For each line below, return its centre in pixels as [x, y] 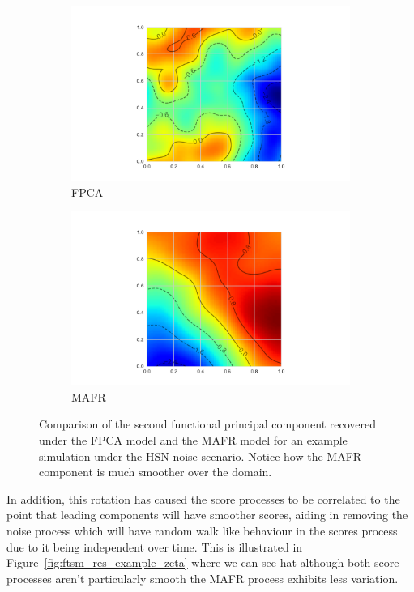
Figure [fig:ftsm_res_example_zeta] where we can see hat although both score [203, 562]
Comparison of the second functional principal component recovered [208, 424]
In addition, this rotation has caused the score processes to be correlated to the [203, 498]
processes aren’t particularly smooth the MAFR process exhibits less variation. [203, 578]
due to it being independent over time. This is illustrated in [155, 546]
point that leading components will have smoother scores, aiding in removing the [207, 515]
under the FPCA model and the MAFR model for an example [193, 439]
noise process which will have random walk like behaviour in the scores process [202, 530]
